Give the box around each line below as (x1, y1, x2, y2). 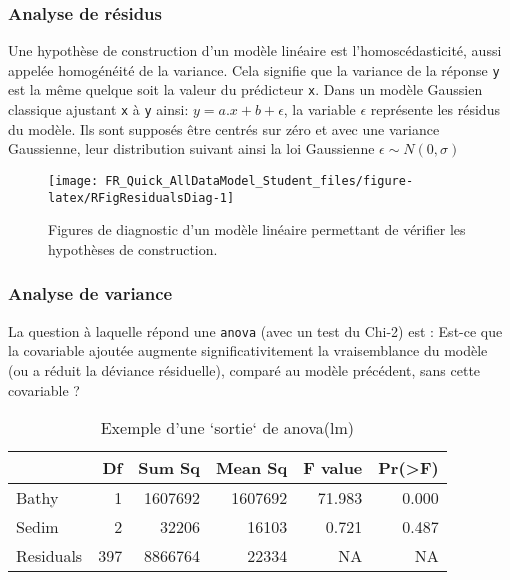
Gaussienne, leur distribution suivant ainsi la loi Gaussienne (8, 138, 375, 159)
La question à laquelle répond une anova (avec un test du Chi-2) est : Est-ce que (8, 320, 503, 341)
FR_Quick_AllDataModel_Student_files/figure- (105, 173, 414, 188)
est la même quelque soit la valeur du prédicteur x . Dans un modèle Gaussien (8, 79, 483, 100)
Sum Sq (138, 456, 201, 480)
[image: (48, 173, 99, 188)
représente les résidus (370, 99, 500, 120)
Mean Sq (216, 456, 288, 480)
